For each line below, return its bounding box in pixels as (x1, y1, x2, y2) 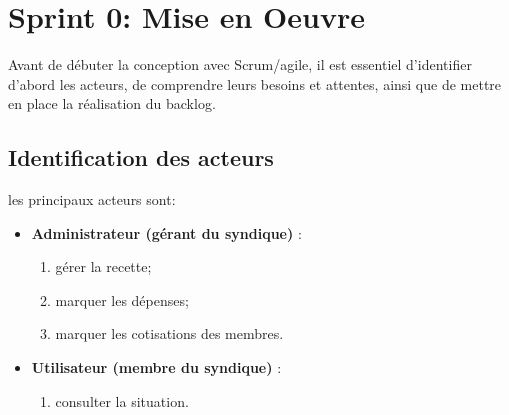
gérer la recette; (55, 256, 152, 277)
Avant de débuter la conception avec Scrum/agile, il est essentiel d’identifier (8, 54, 472, 75)
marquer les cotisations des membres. (55, 323, 284, 344)
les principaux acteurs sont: (8, 189, 176, 210)
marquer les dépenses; (55, 289, 189, 310)
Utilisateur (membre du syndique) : (31, 357, 282, 378)
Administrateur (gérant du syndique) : (31, 222, 302, 243)
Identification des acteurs (8, 142, 274, 173)
